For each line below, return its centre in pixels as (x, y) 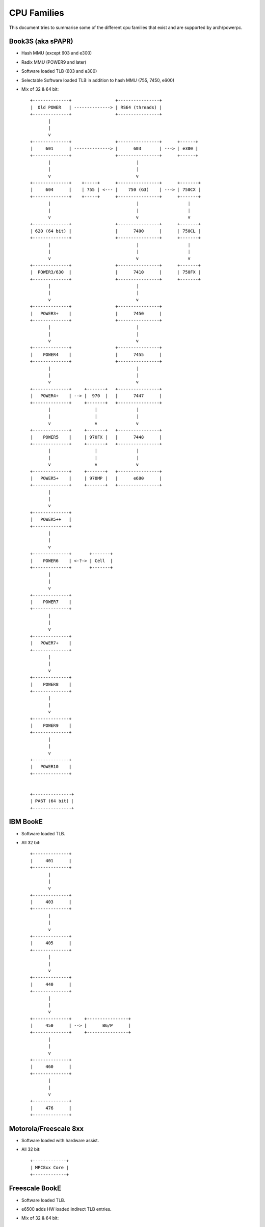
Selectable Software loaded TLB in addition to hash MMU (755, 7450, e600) (98, 80)
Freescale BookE (35, 1188)
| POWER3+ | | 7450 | (96, 313)
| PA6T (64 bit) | (52, 801)
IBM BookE (26, 822)
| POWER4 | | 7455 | (96, 354)
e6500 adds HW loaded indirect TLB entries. (66, 1209)
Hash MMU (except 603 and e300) (57, 53)
